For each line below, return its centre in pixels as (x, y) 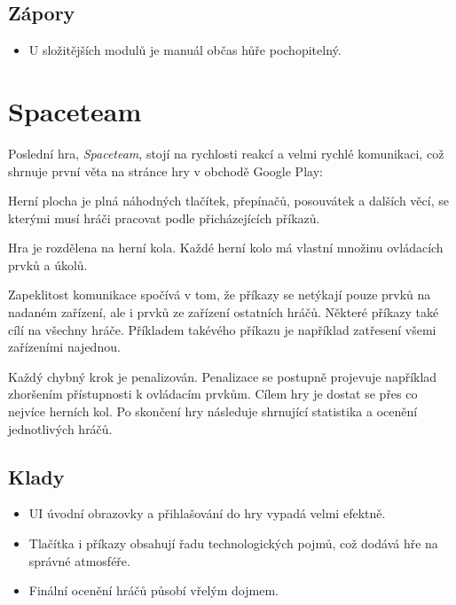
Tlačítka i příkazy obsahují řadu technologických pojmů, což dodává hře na (233, 543)
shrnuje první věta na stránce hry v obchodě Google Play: (165, 171)
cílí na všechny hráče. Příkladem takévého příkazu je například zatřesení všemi (222, 329)
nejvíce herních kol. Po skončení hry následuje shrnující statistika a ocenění (213, 411)
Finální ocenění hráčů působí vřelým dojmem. (153, 590)
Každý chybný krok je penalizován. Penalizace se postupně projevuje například (223, 376)
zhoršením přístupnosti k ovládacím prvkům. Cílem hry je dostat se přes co (213, 394)
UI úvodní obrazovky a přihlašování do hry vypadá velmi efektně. (207, 513)
